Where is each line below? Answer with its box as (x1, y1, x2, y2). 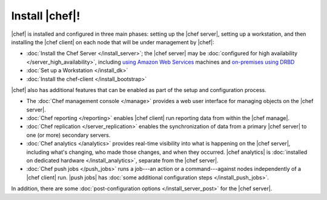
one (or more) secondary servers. (26, 131, 111, 139)
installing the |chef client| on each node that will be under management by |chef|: (11, 38, 214, 45)
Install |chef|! (11, 9, 81, 22)
